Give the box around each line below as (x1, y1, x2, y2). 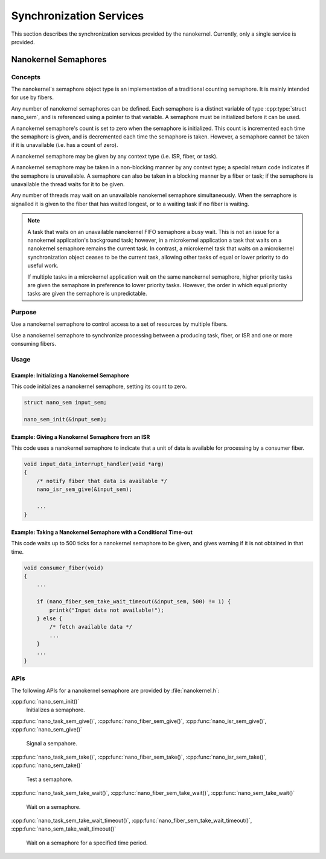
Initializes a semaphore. (26, 706, 86, 713)
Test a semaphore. (26, 776, 72, 783)
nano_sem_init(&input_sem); (24, 416, 107, 423)
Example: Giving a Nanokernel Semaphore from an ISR (11, 433, 150, 441)
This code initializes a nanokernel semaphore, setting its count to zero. (11, 383, 187, 390)
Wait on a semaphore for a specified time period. (26, 839, 148, 846)
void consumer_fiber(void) (24, 564, 104, 571)
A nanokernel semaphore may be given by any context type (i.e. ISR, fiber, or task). (11, 152, 218, 160)
